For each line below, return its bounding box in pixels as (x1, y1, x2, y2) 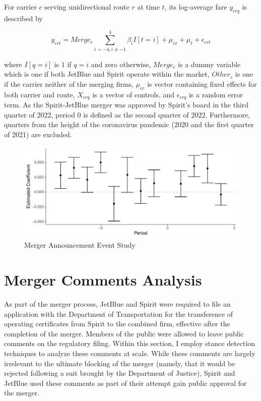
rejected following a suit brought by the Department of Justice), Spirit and (4, 368, 235, 378)
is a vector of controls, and (92, 89, 175, 99)
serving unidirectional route (44, 2, 129, 12)
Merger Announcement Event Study (24, 240, 136, 250)
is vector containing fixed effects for (147, 78, 257, 89)
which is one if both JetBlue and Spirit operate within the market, (4, 69, 210, 79)
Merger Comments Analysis (4, 269, 202, 290)
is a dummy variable (178, 59, 241, 69)
